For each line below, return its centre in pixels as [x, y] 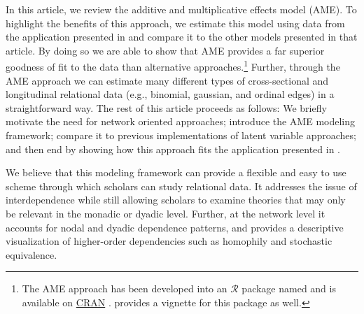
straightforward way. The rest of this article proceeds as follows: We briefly [166, 107]
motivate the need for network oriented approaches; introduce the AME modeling [181, 121]
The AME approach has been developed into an [125, 288]
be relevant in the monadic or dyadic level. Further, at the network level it [166, 213]
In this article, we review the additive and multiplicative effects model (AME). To [181, 9]
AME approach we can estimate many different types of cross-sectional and [167, 80]
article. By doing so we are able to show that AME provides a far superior [165, 50]
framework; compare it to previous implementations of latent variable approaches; [181, 135]
